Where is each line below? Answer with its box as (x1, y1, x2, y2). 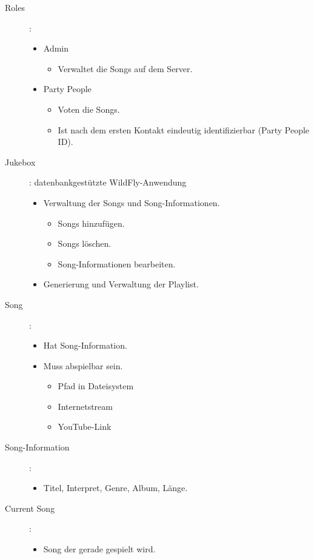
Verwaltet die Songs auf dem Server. (58, 62, 193, 75)
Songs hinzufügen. (58, 216, 125, 229)
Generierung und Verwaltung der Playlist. (43, 278, 199, 290)
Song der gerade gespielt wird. (43, 543, 156, 555)
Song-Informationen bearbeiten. (58, 257, 176, 270)
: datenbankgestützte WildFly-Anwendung (29, 176, 187, 189)
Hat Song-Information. (43, 339, 127, 352)
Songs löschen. (58, 237, 112, 250)
